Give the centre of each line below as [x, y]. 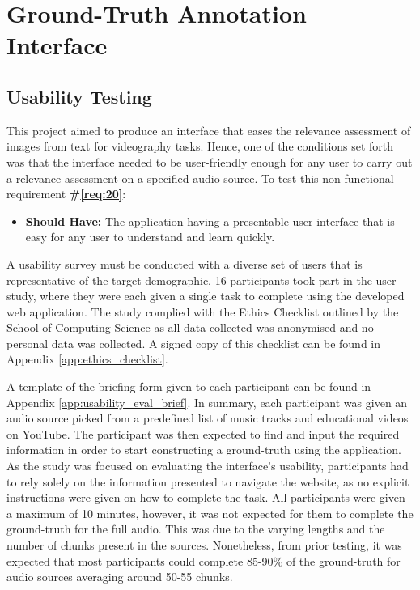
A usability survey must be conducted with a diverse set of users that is [185, 263]
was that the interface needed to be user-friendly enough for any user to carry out [210, 161]
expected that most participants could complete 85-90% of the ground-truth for [204, 560]
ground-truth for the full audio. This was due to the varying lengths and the [196, 529]
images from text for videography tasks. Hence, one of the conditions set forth [200, 146]
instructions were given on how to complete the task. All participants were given [206, 497]
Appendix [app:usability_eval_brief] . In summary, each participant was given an [207, 402]
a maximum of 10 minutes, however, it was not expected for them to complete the [210, 513]
